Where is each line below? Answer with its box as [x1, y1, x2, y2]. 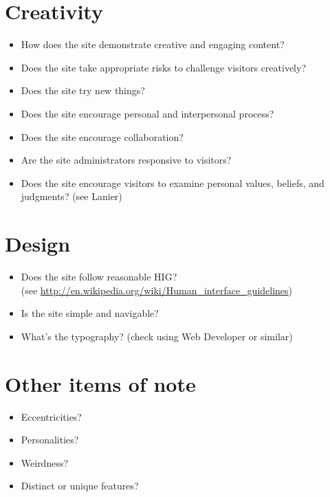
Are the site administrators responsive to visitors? [21, 153, 232, 167]
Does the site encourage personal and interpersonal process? [21, 106, 274, 120]
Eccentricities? [21, 409, 82, 423]
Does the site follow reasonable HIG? [21, 269, 177, 283]
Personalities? [21, 432, 79, 447]
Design [5, 230, 71, 258]
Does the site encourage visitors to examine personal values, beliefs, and [21, 175, 324, 190]
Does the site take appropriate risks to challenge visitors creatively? [21, 60, 306, 74]
